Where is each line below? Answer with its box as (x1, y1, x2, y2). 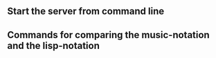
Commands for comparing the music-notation (7, 29, 210, 41)
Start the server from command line (7, 6, 165, 17)
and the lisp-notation (7, 39, 100, 51)
